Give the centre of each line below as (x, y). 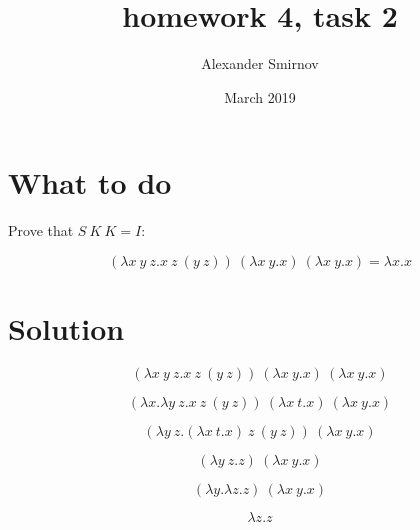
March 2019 (260, 96)
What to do (90, 182)
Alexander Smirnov (260, 63)
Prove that (41, 230)
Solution (66, 328)
